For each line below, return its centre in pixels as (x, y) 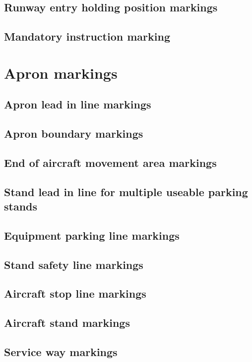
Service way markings (61, 351)
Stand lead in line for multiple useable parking (126, 191)
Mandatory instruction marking (87, 36)
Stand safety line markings (74, 264)
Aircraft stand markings (67, 323)
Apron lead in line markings (78, 104)
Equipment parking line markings (92, 235)
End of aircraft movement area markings (110, 162)
